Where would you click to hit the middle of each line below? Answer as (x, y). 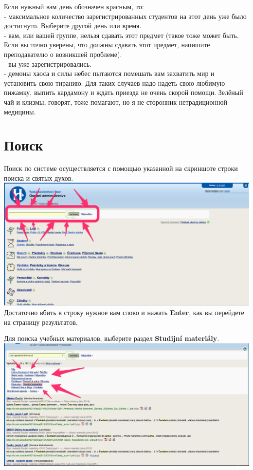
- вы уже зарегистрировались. (48, 64)
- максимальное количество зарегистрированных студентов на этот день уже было (125, 16)
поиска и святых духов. (39, 178)
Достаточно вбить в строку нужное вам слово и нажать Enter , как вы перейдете (124, 312)
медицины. (20, 111)
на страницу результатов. (41, 322)
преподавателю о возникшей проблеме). (63, 54)
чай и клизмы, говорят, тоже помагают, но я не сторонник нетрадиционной (116, 102)
